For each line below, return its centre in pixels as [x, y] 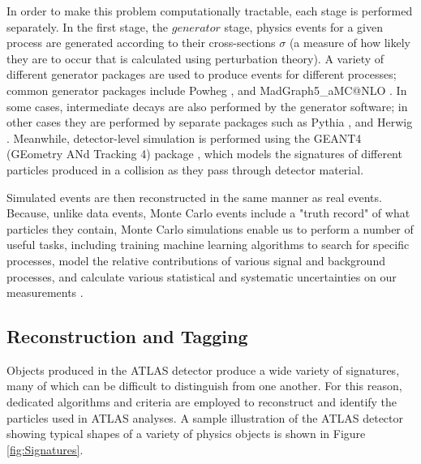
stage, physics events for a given [303, 26]
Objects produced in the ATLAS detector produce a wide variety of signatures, [203, 369]
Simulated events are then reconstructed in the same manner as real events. [194, 197]
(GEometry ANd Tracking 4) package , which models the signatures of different [204, 154]
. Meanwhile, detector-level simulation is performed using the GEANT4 [184, 137]
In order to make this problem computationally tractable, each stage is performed [210, 11]
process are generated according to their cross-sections [141, 43]
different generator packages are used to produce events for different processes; [202, 74]
